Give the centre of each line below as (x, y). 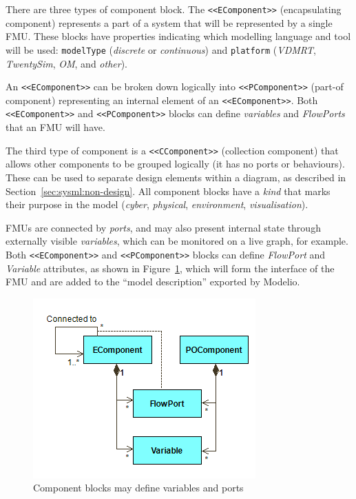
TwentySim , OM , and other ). (67, 63)
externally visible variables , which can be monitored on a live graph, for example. (177, 241)
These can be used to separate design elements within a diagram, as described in (176, 177)
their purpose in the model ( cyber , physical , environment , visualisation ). (157, 204)
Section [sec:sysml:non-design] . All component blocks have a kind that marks (168, 191)
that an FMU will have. (55, 127)
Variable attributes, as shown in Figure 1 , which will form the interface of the (170, 268)
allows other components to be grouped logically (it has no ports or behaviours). (175, 164)
